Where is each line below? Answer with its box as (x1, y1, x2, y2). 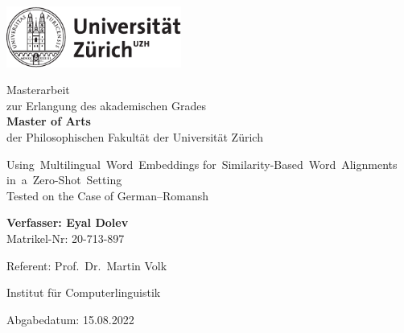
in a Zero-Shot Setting (6, 171, 122, 188)
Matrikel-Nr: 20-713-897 (6, 229, 125, 246)
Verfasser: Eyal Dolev (6, 214, 129, 231)
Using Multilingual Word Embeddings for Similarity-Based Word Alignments (6, 155, 398, 172)
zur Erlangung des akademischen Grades (6, 97, 206, 113)
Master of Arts (6, 113, 91, 129)
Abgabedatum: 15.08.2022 (6, 310, 134, 327)
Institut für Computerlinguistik (6, 284, 161, 301)
